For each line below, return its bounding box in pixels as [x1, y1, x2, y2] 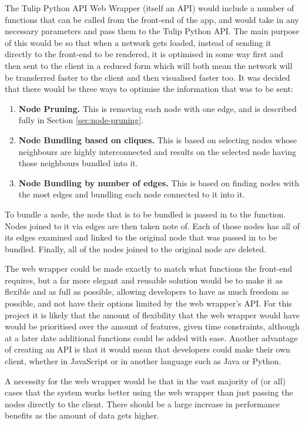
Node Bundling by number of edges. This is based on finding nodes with [18, 176, 299, 189]
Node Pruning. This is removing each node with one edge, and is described [18, 102, 297, 114]
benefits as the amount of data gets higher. [5, 409, 159, 421]
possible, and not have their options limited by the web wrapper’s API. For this [5, 297, 292, 309]
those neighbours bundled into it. [18, 157, 138, 169]
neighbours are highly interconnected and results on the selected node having [18, 145, 297, 157]
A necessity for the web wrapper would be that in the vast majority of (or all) [5, 374, 286, 387]
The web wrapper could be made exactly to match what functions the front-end [5, 262, 293, 275]
